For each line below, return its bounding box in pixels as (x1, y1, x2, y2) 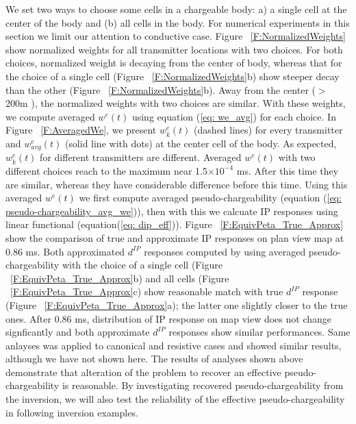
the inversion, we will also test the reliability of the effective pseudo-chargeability (5, 392, 345, 406)
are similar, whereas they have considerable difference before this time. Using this (5, 177, 348, 191)
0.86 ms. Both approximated (5, 244, 125, 258)
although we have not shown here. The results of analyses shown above (5, 351, 303, 366)
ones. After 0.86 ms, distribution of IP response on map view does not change (5, 311, 331, 325)
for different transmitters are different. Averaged (40, 150, 242, 164)
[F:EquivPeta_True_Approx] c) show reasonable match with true (10, 284, 283, 299)
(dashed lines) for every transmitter (194, 123, 343, 137)
